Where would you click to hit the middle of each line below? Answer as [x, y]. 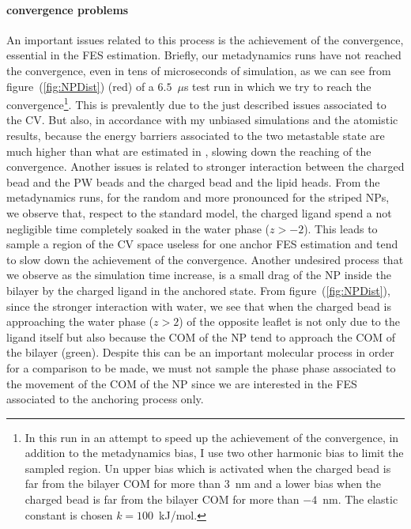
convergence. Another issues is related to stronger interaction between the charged [205, 166]
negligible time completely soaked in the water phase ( [138, 228]
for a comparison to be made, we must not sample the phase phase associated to [201, 367]
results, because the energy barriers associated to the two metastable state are [196, 136]
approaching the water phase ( [80, 321]
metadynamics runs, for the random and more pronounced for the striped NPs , [198, 197]
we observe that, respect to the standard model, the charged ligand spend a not [199, 212]
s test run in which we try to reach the [277, 86]
